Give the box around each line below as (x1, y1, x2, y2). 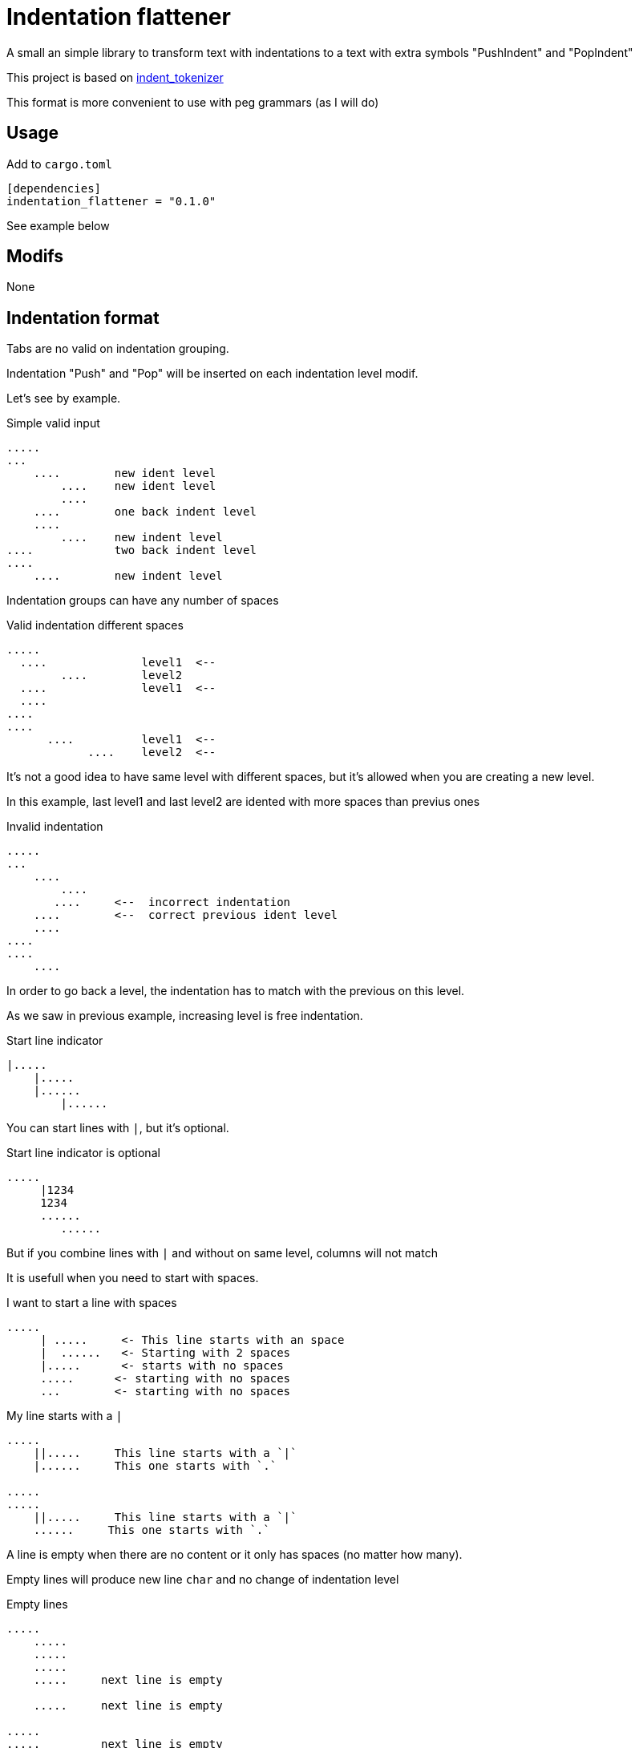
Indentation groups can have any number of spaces (6, 593, 279, 608)
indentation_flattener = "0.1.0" (6, 194, 216, 208)
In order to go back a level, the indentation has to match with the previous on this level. (6, 984, 465, 998)
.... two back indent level (6, 544, 257, 557)
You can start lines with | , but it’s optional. (6, 1121, 229, 1135)
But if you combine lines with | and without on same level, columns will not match (6, 1246, 438, 1260)
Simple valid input (6, 416, 100, 431)
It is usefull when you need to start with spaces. (6, 1271, 259, 1285)
